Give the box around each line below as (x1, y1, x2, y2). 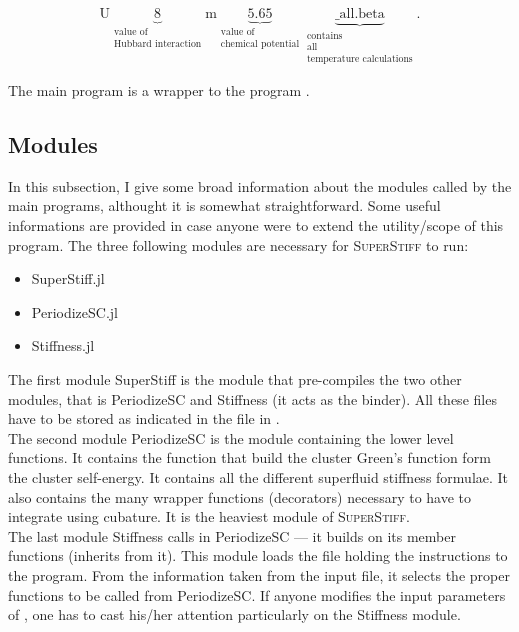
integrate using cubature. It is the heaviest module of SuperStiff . (8, 506, 410, 527)
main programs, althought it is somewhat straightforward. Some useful (8, 195, 441, 216)
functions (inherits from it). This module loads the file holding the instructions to (8, 545, 508, 566)
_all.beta (334, 7, 385, 21)
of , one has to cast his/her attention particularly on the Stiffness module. (8, 604, 461, 625)
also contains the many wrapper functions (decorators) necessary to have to (8, 486, 472, 507)
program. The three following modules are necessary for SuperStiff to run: (8, 234, 469, 255)
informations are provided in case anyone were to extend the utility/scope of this (8, 215, 504, 236)
